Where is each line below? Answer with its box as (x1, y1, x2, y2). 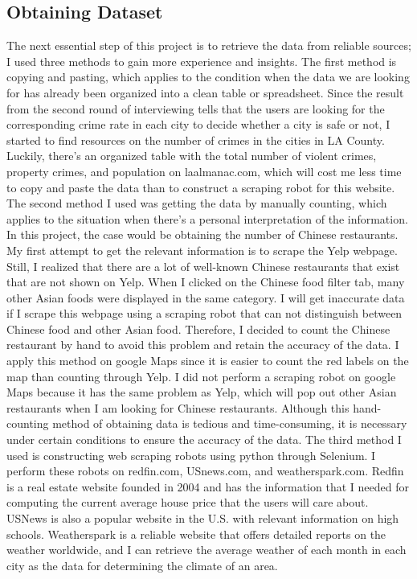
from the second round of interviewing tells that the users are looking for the (6, 100, 385, 117)
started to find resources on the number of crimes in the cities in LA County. (6, 131, 385, 148)
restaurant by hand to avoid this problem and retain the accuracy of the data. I (6, 336, 399, 353)
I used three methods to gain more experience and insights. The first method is (6, 52, 397, 69)
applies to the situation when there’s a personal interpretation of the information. (6, 210, 408, 227)
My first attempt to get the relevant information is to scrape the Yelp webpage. (6, 241, 398, 258)
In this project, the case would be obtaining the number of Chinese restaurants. (6, 226, 399, 243)
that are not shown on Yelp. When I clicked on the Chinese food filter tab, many (6, 273, 405, 290)
